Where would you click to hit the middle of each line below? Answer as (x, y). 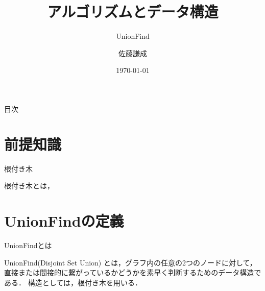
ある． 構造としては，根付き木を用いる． (73, 282)
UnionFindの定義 (64, 221)
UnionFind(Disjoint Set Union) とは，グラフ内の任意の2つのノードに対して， (130, 262)
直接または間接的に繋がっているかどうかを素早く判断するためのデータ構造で (133, 272)
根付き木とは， (29, 186)
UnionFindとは (28, 245)
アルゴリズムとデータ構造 (133, 11)
